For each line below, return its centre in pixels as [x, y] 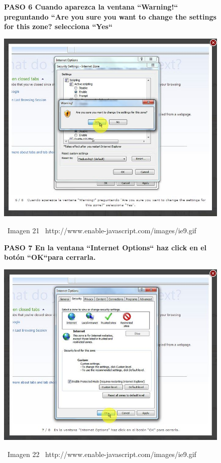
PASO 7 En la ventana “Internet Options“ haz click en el [105, 247]
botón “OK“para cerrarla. [50, 257]
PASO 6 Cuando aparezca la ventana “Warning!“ [91, 7]
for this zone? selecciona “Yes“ [58, 26]
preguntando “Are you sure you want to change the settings [110, 16]
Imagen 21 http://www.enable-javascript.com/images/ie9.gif [102, 230]
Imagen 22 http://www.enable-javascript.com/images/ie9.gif [102, 454]
